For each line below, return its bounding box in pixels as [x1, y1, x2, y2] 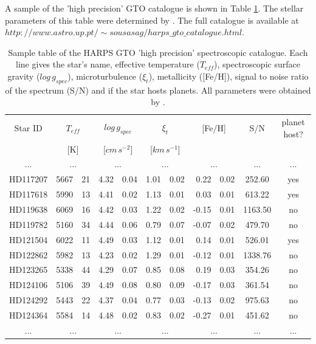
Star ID [14, 122, 43, 134]
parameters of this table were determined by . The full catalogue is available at [5, 13, 299, 26]
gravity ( [7, 69, 40, 82]
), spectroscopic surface [214, 58, 300, 71]
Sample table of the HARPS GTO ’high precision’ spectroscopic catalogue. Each [8, 46, 308, 58]
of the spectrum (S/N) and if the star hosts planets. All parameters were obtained [5, 83, 311, 96]
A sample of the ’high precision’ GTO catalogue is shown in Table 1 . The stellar [5, 2, 304, 14]
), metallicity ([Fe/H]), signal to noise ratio [148, 69, 309, 82]
